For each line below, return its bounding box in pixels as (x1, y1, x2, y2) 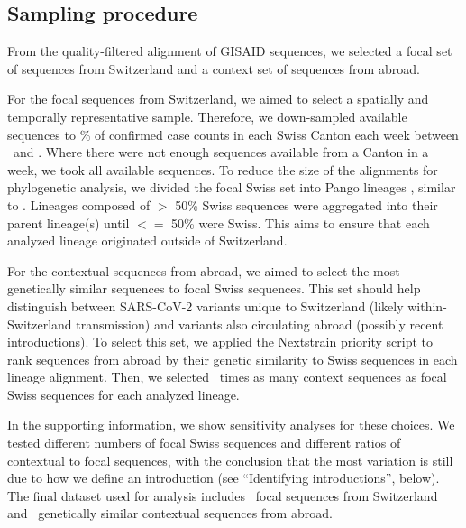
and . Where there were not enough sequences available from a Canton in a (13, 143, 429, 162)
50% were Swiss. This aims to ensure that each (171, 213, 430, 232)
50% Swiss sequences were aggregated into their (175, 195, 438, 214)
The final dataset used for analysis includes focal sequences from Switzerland (7, 486, 438, 505)
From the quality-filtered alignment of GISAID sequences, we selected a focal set (7, 42, 452, 60)
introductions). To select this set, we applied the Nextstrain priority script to (7, 332, 434, 351)
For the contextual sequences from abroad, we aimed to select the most (7, 261, 400, 280)
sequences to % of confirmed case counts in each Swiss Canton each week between (7, 125, 459, 144)
